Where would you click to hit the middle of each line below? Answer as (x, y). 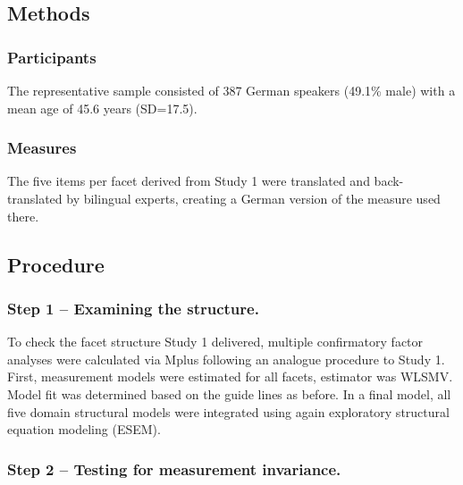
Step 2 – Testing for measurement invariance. (174, 468)
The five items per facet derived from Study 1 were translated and (189, 181)
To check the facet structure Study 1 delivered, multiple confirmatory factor (215, 342)
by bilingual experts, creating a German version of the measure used (253, 198)
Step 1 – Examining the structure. (133, 308)
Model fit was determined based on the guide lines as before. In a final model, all (229, 393)
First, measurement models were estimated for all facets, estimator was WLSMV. (230, 376)
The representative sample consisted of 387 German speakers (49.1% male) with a (231, 90)
